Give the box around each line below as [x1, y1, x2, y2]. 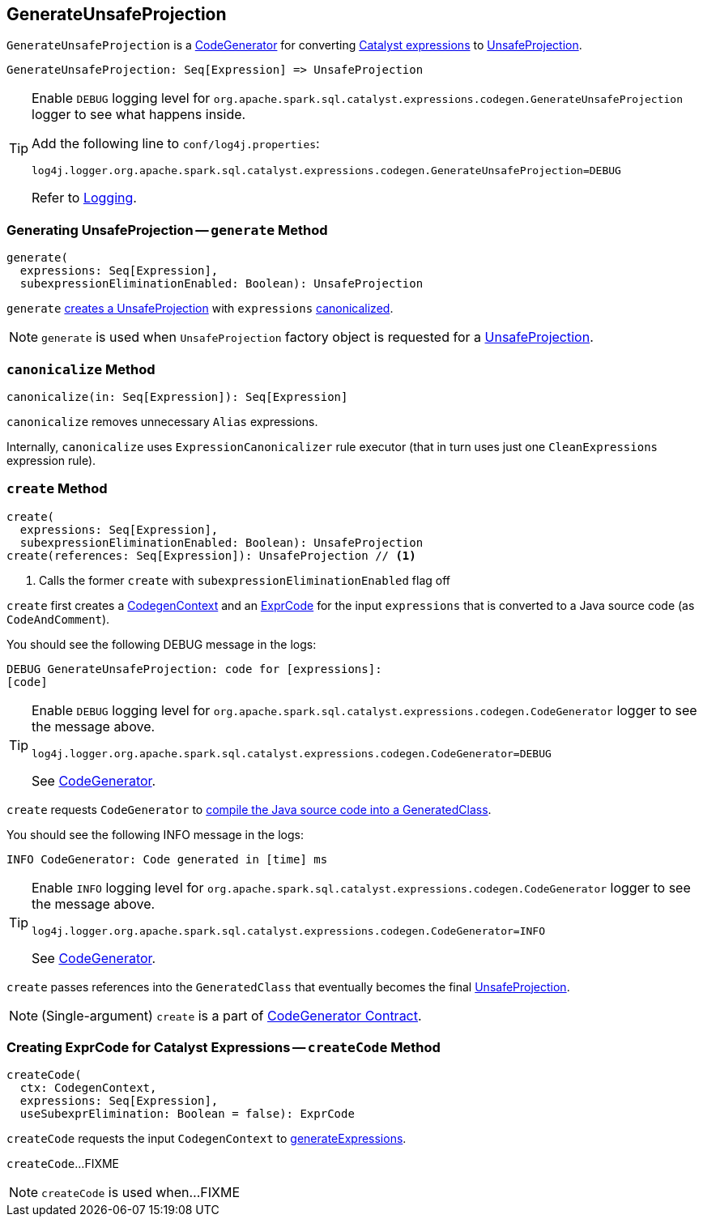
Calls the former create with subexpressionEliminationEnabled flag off [39, 573, 451, 587]
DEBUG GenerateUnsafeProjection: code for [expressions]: [6, 662, 382, 675]
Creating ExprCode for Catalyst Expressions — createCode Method [6, 1039, 441, 1056]
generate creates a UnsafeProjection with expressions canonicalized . [6, 301, 394, 316]
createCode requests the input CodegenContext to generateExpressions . [6, 1131, 407, 1146]
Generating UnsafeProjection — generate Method [6, 221, 328, 238]
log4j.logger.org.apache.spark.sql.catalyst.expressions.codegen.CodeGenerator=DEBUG [32, 747, 552, 760]
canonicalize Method [6, 360, 156, 377]
